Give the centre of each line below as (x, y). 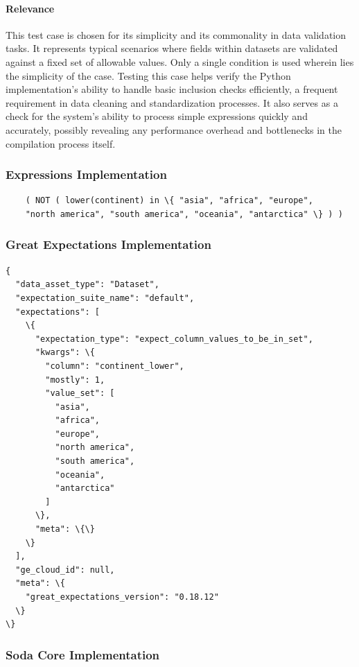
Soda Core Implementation (83, 654)
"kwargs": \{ (65, 353)
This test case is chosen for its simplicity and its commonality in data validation (176, 34)
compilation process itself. (61, 143)
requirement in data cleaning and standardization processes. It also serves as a (172, 102)
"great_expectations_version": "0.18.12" (122, 597)
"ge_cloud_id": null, (65, 570)
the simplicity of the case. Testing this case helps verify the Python (148, 75)
